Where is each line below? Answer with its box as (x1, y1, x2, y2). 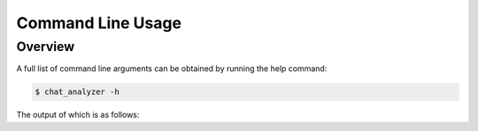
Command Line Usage (16, 13, 181, 33)
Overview (16, 39, 75, 55)
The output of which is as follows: (16, 110, 140, 120)
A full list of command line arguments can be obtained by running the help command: (16, 63, 328, 74)
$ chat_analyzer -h (35, 87, 119, 97)
